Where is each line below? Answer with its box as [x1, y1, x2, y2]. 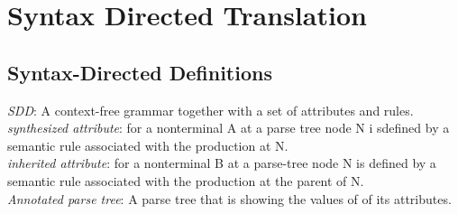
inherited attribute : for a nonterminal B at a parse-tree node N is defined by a [7, 154, 436, 172]
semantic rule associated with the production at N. [7, 135, 289, 154]
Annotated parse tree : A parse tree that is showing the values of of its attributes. [7, 189, 452, 208]
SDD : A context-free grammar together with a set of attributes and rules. [7, 100, 414, 119]
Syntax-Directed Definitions [7, 58, 272, 86]
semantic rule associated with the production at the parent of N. [7, 171, 364, 190]
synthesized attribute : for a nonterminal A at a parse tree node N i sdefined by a [7, 118, 450, 137]
